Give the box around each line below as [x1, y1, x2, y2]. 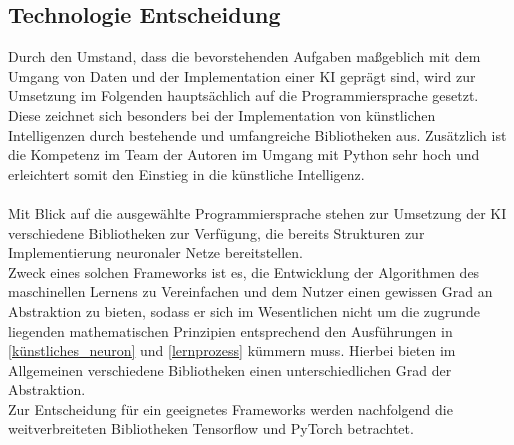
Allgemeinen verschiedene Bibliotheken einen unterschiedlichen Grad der [8, 359, 452, 380]
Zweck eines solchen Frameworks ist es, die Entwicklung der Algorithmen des [8, 261, 480, 282]
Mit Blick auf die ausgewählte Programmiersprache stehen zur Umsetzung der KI [8, 202, 507, 223]
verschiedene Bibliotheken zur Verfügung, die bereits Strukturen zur [8, 222, 425, 243]
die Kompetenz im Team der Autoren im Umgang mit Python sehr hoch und [8, 144, 480, 165]
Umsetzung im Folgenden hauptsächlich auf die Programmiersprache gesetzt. [8, 85, 479, 106]
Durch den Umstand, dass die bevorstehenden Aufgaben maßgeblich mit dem [8, 46, 481, 67]
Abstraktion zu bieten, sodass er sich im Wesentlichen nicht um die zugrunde [8, 300, 480, 321]
